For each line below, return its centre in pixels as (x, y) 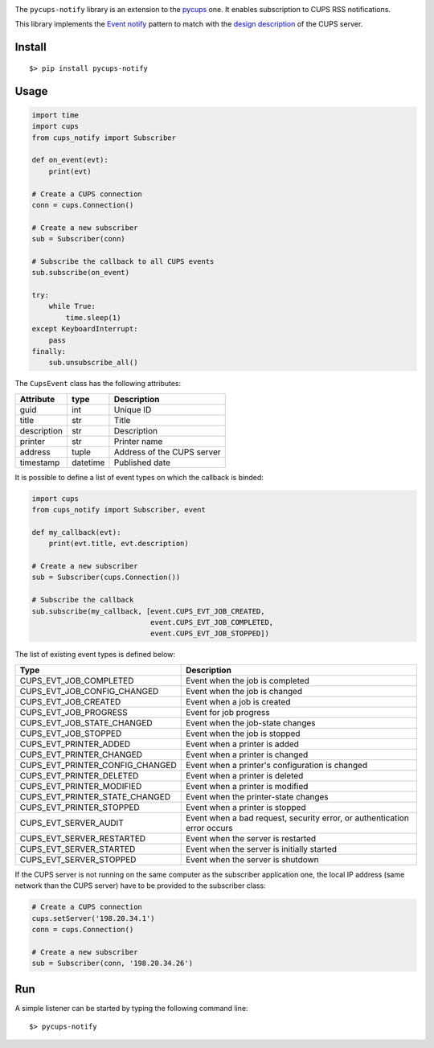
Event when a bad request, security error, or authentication (297, 818)
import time (55, 115)
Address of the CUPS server (167, 452)
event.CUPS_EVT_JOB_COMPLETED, (212, 623)
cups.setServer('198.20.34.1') (94, 918)
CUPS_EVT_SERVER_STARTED (78, 849)
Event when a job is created (238, 701)
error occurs (209, 828)
